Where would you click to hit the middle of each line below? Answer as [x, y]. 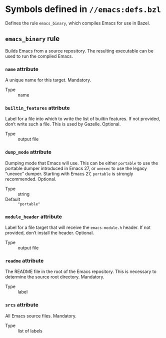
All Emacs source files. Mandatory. [41, 315]
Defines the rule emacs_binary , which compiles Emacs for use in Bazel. [78, 23]
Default [13, 199]
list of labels [30, 330]
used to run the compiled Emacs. [39, 56]
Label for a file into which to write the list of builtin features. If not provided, [83, 119]
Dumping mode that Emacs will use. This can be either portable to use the [82, 163]
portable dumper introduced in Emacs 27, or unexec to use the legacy [76, 168]
